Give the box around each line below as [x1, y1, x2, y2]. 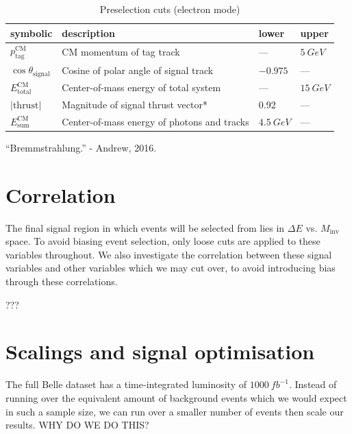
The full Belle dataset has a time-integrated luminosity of [5, 377, 247, 391]
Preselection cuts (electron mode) [99, 2, 240, 16]
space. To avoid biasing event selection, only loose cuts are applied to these [5, 234, 320, 248]
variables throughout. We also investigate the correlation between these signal [5, 247, 332, 261]
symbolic [10, 25, 53, 40]
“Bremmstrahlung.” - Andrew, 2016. [5, 140, 157, 154]
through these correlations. [5, 274, 118, 289]
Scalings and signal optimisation [5, 337, 315, 365]
